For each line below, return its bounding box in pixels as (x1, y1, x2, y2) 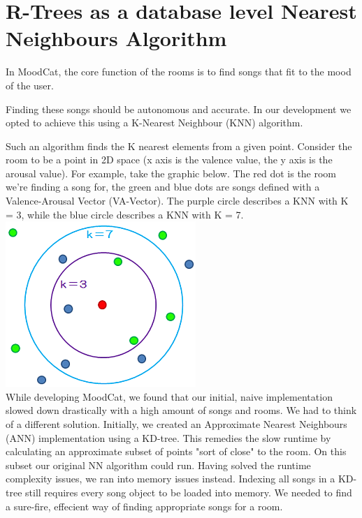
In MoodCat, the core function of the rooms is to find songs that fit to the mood (6, 64, 352, 79)
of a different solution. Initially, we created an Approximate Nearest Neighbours (6, 417, 347, 431)
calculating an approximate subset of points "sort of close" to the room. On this (6, 444, 347, 459)
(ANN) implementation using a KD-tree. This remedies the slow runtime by (6, 430, 331, 445)
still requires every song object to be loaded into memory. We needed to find (25, 485, 352, 499)
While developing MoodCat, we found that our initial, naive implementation (6, 389, 333, 404)
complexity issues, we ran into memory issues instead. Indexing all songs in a (6, 471, 335, 486)
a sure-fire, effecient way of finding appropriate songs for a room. (6, 498, 283, 513)
